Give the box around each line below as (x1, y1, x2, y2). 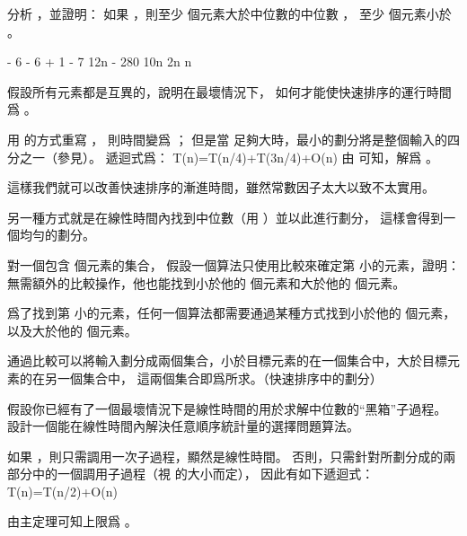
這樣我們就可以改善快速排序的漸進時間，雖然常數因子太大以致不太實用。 (7, 178, 435, 197)
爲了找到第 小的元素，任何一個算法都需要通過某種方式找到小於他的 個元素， (7, 303, 456, 322)
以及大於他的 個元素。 (7, 321, 137, 339)
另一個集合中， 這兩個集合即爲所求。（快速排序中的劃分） (44, 368, 383, 387)
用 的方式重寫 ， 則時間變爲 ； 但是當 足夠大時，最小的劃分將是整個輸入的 (7, 129, 447, 148)
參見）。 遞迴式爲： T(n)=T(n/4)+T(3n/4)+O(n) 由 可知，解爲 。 (57, 147, 438, 166)
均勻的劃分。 (19, 225, 95, 244)
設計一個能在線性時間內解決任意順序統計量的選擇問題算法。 (7, 417, 359, 435)
